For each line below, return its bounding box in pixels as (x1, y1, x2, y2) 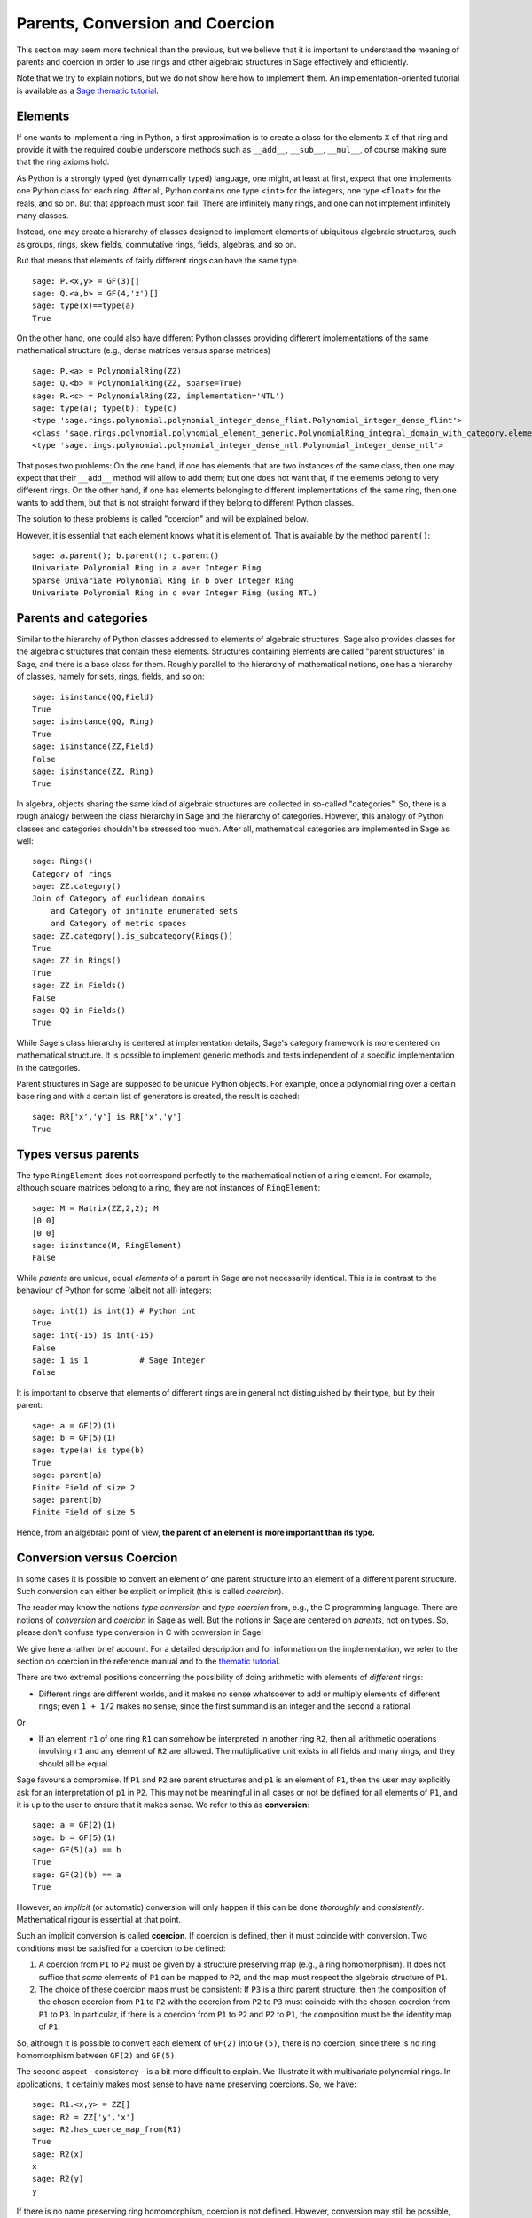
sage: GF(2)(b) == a (32, 1869, 121, 1880)
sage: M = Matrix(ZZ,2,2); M (32, 1203, 159, 1213)
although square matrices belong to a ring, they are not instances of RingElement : (16, 1183, 321, 1193)
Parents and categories (16, 610, 148, 625)
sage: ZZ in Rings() (32, 956, 121, 966)
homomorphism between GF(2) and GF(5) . (16, 2049, 177, 2060)
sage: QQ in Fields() (32, 1005, 126, 1015)
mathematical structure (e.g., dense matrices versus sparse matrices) (16, 345, 271, 356)
